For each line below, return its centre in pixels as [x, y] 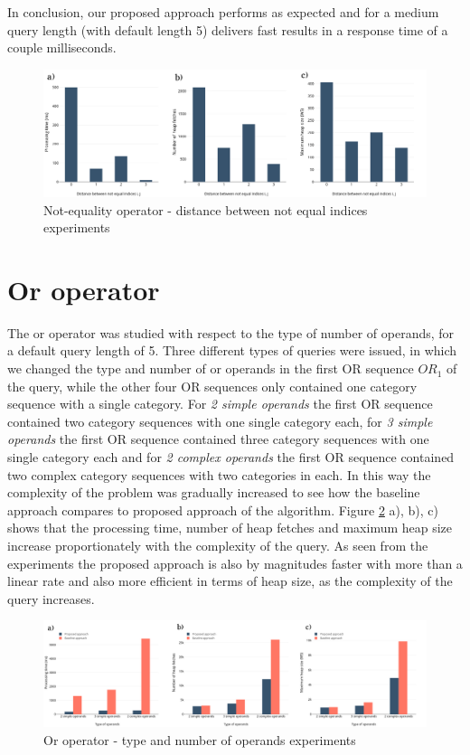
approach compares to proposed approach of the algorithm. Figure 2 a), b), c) [223, 510]
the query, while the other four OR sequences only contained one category [212, 386]
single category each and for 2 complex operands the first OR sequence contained [231, 457]
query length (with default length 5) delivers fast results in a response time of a [228, 29]
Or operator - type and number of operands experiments [200, 739]
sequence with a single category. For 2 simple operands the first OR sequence [220, 404]
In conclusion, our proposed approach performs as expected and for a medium [223, 12]
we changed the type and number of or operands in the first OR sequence [211, 368]
